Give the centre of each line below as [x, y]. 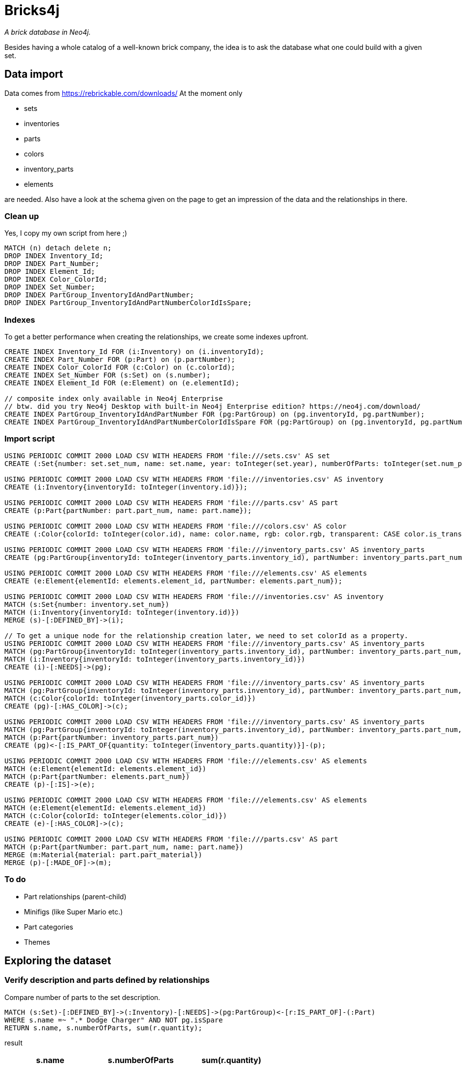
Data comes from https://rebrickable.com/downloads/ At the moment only [123, 93]
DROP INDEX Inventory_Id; [54, 256]
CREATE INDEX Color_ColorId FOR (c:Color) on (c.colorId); [120, 367]
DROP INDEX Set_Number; [50, 287]
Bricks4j [32, 10]
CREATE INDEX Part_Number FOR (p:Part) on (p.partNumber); [120, 360]
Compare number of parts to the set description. [82, 997]
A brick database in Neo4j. [48, 32]
